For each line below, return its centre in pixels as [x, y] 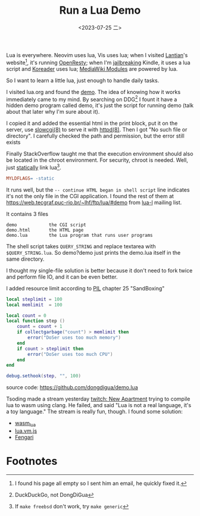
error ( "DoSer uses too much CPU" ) [70, 354]
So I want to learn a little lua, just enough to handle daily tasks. [83, 80]
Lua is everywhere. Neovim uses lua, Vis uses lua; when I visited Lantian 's [97, 55]
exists [13, 142]
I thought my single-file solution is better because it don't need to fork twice [99, 270]
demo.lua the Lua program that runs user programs [79, 235]
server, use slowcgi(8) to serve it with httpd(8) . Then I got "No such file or [97, 130]
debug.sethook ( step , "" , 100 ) [44, 376]
